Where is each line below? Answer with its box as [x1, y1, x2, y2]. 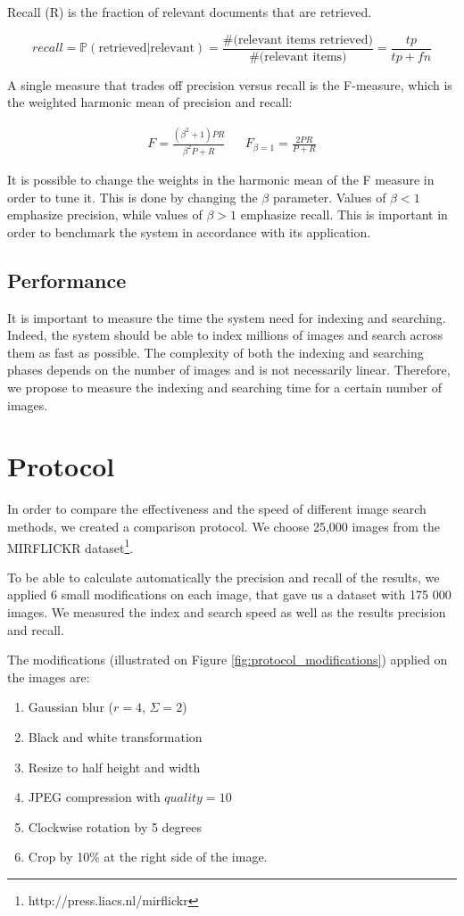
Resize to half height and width [28, 757, 201, 776]
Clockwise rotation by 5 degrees [28, 817, 203, 836]
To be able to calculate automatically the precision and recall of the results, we [7, 567, 440, 586]
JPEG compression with [28, 788, 161, 806]
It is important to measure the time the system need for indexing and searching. [7, 308, 446, 326]
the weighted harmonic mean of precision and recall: [7, 93, 293, 111]
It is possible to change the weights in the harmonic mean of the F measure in [7, 170, 435, 189]
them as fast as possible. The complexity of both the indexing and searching [7, 342, 424, 361]
